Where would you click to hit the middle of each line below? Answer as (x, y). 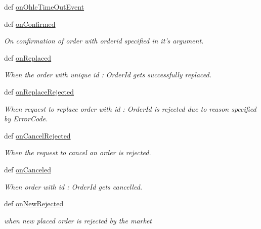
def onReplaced (28, 57)
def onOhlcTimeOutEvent (44, 7)
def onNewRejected (34, 203)
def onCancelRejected (37, 135)
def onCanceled (28, 169)
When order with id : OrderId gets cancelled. (73, 186)
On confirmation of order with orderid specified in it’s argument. (104, 41)
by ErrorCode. (26, 119)
